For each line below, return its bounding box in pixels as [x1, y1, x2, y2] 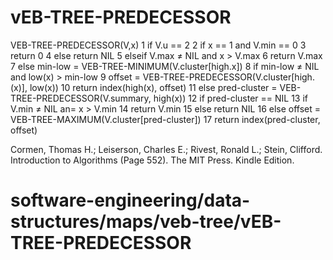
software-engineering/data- [10, 189, 251, 212]
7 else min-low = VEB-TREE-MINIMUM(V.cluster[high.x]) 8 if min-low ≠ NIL [10, 60, 320, 72]
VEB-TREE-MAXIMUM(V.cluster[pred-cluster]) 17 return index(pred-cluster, [10, 113, 321, 125]
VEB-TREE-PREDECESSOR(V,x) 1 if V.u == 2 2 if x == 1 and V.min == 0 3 [10, 39, 307, 51]
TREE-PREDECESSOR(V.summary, [10, 92, 152, 104]
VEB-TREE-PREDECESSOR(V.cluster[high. [142, 71, 315, 83]
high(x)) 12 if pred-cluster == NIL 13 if [153, 92, 308, 104]
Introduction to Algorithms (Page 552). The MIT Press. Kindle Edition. [10, 154, 295, 166]
